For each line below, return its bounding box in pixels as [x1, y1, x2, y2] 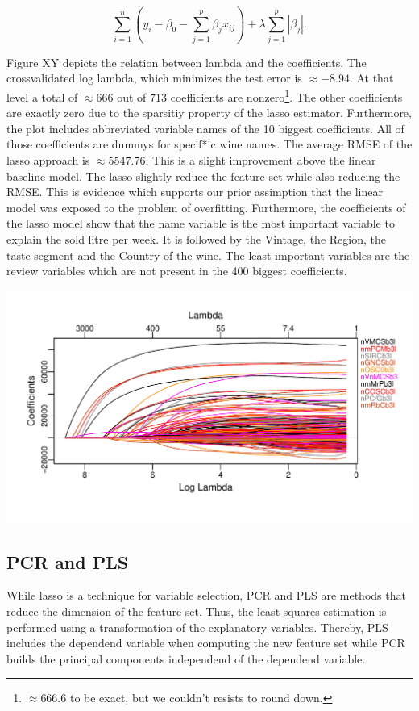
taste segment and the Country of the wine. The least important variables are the [6, 246, 410, 263]
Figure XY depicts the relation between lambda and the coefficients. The [6, 53, 367, 70]
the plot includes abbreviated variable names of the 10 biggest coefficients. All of [6, 119, 404, 136]
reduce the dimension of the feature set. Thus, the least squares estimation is [6, 603, 387, 619]
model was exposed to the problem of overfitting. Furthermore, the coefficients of [6, 199, 406, 215]
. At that [349, 69, 394, 86]
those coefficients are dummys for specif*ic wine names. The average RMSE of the [6, 136, 413, 153]
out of [117, 88, 147, 105]
